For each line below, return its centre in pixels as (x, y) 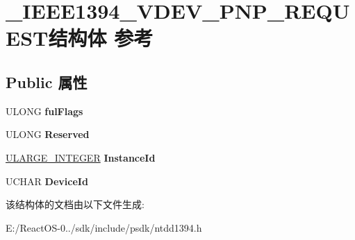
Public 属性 (47, 82)
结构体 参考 (101, 38)
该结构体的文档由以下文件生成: (75, 204)
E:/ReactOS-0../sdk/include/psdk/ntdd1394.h (104, 227)
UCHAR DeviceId (47, 181)
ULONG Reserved (48, 134)
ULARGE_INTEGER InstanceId (81, 157)
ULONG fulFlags (44, 111)
